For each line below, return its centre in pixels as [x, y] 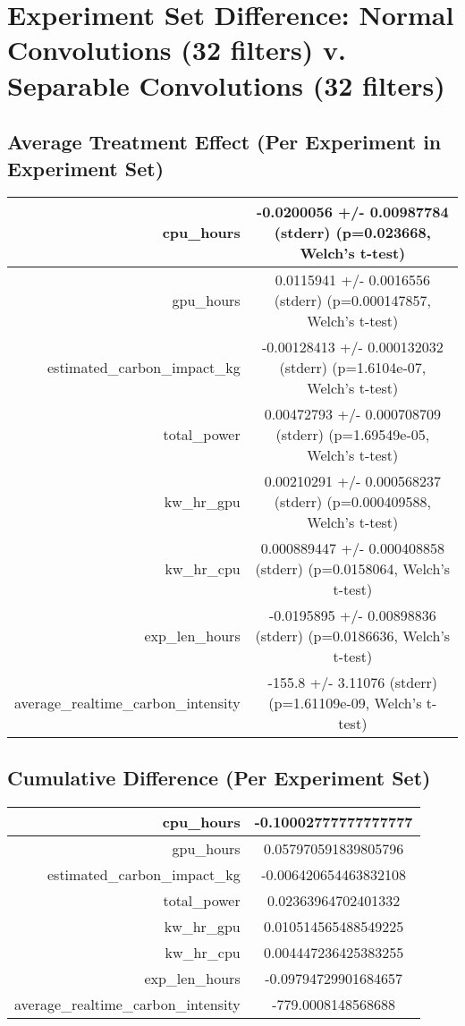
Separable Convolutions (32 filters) [226, 85]
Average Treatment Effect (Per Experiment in [224, 142]
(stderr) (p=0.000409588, [352, 502]
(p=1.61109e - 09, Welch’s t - [353, 703]
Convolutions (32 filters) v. [177, 50]
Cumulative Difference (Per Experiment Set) [219, 777]
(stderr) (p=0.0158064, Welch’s [353, 569]
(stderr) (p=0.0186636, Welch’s [353, 636]
